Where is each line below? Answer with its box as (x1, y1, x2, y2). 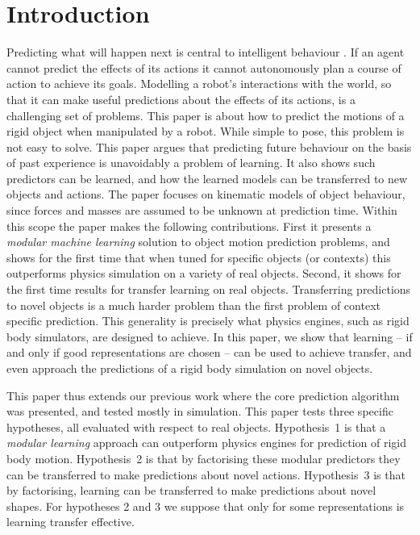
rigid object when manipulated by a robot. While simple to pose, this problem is (6, 123, 405, 140)
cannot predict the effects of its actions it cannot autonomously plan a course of (6, 59, 401, 76)
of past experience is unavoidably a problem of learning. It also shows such (6, 154, 376, 171)
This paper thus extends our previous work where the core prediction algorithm (6, 387, 400, 403)
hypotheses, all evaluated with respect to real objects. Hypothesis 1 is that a (6, 418, 386, 435)
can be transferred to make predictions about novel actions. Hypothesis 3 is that (6, 466, 405, 483)
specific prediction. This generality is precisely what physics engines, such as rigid (6, 312, 410, 329)
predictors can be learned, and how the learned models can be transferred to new (6, 169, 408, 186)
